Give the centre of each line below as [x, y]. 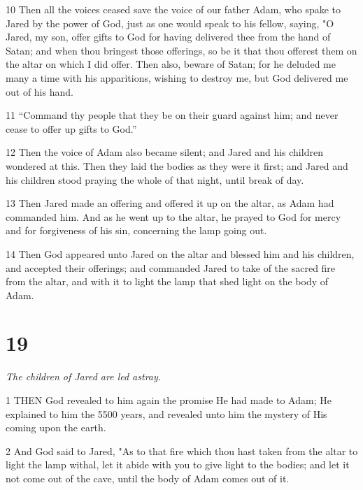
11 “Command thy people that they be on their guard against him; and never [172, 115]
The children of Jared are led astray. [84, 376]
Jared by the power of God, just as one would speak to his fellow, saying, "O [170, 23]
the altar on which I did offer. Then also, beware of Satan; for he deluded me [171, 64]
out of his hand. [40, 91]
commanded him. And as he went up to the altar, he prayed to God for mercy [173, 216]
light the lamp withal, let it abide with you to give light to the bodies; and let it [178, 464]
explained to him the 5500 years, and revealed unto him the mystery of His [166, 413]
